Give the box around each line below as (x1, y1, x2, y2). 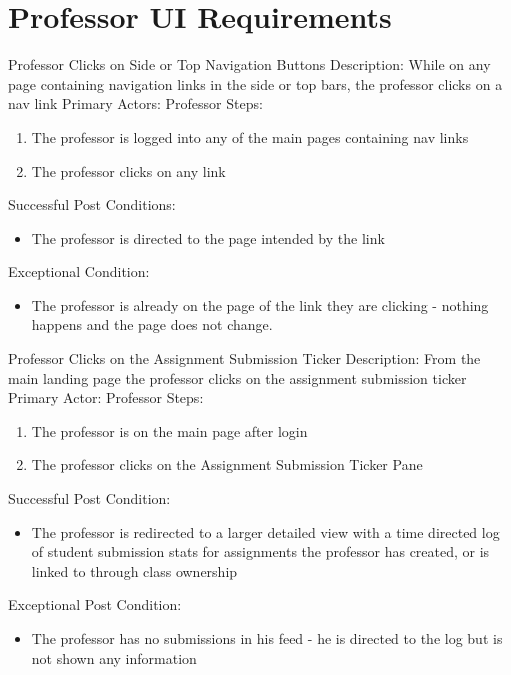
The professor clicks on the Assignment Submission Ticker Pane (31, 454, 423, 475)
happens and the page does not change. (31, 314, 273, 335)
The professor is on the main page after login (31, 420, 308, 441)
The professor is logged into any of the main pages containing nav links (31, 126, 469, 147)
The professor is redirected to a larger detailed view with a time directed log (31, 521, 500, 542)
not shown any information (31, 647, 197, 668)
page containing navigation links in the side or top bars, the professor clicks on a (8, 73, 503, 94)
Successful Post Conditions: (8, 194, 176, 215)
